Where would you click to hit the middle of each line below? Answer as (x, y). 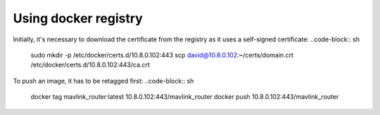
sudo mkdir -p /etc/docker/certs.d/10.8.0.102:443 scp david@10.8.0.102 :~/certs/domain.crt (162, 55)
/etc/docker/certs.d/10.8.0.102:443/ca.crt (90, 65)
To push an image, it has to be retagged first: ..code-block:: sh (103, 81)
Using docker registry (78, 18)
